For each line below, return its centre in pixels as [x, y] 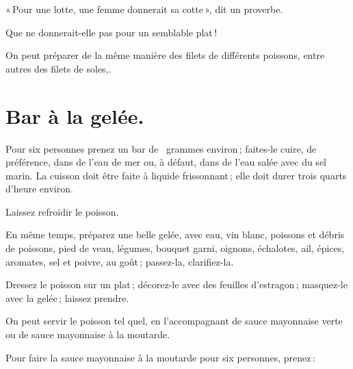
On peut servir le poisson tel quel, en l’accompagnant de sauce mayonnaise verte [174, 321]
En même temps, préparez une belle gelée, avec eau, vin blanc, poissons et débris [175, 234]
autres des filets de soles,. [58, 68]
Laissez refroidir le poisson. [62, 211]
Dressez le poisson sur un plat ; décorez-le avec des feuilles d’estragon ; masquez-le [176, 284]
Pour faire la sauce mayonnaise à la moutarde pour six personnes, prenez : [160, 357]
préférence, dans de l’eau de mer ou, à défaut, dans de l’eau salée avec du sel [166, 162]
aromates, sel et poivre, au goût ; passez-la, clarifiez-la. [120, 261]
